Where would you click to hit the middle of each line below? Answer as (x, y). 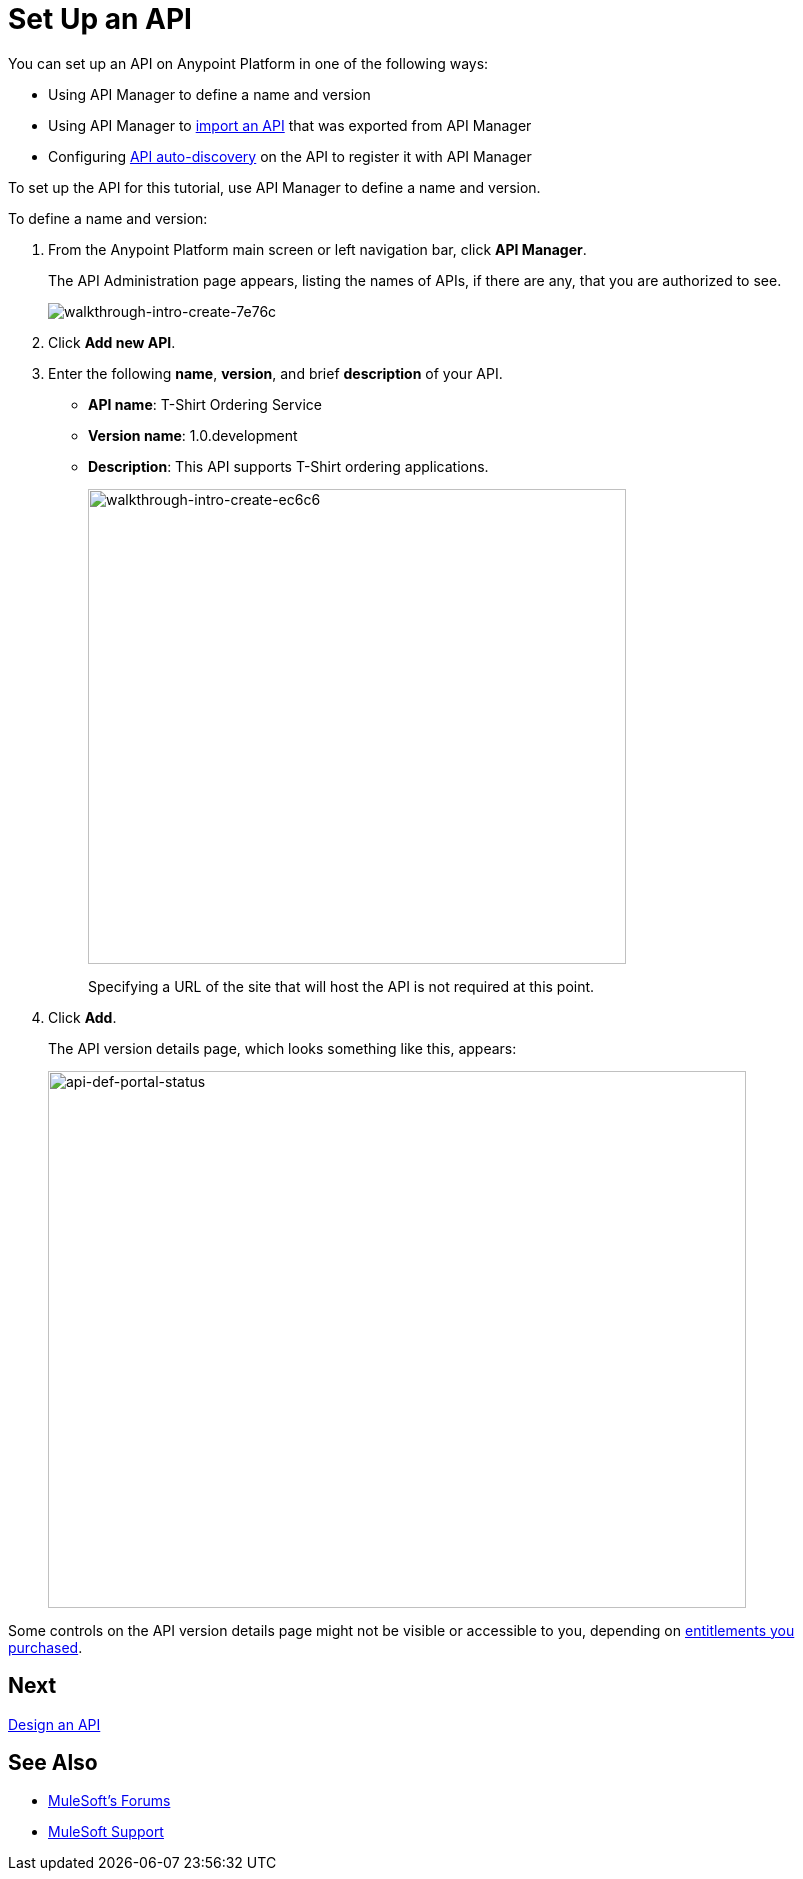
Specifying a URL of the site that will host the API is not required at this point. (341, 986)
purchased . (45, 1647)
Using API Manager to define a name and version (209, 94)
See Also (53, 1763)
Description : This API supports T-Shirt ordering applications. (288, 466)
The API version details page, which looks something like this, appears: (282, 1048)
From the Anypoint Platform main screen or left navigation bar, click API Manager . (317, 249)
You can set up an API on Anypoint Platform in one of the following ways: (248, 63)
